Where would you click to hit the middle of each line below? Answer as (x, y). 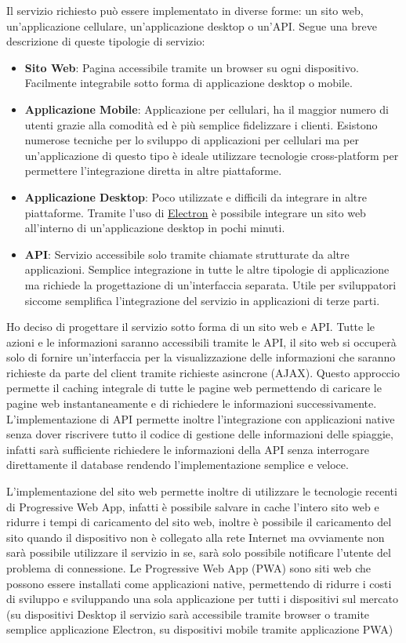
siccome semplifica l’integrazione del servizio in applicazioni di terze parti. (202, 300)
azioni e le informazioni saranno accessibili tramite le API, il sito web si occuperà (201, 341)
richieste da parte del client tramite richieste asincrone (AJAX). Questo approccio (203, 372)
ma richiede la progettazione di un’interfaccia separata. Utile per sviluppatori (210, 284)
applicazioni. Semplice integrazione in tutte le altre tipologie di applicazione (207, 269)
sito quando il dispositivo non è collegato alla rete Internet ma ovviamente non (196, 537)
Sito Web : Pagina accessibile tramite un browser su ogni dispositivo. (192, 67)
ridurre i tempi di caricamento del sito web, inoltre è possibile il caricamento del (199, 522)
